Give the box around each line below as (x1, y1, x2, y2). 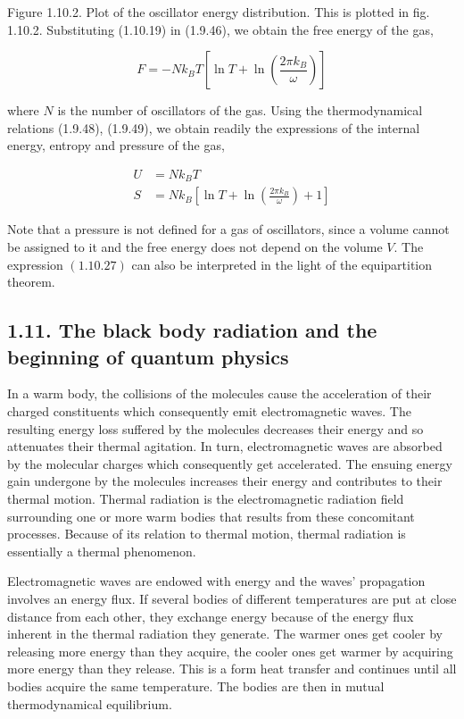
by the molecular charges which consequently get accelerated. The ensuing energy (7, 454, 452, 472)
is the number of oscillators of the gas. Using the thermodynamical (57, 101, 423, 120)
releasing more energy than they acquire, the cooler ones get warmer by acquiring (7, 641, 453, 660)
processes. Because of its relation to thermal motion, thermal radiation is (7, 524, 406, 543)
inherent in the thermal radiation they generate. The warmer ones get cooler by (7, 624, 443, 643)
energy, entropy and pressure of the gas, (7, 136, 225, 155)
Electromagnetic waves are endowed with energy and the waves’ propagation (7, 572, 426, 590)
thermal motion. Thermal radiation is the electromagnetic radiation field (7, 489, 404, 508)
